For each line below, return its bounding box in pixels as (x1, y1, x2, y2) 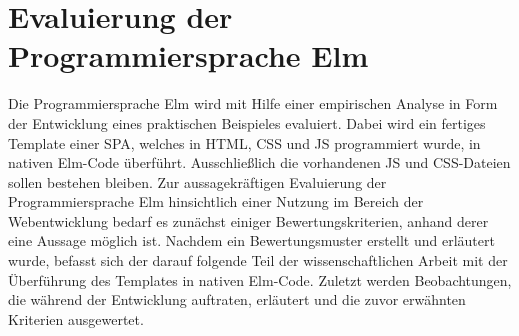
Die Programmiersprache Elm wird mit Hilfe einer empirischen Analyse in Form (8, 93, 498, 114)
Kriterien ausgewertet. (8, 308, 144, 329)
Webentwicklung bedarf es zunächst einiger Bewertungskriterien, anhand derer (8, 210, 489, 231)
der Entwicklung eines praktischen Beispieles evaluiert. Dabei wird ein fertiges (8, 112, 486, 133)
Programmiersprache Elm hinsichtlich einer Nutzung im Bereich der (8, 191, 424, 212)
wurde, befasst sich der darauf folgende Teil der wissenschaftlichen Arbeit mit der (8, 250, 508, 271)
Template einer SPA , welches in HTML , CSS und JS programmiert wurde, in (8, 132, 481, 153)
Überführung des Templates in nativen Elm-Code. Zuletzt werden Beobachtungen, (8, 269, 512, 290)
